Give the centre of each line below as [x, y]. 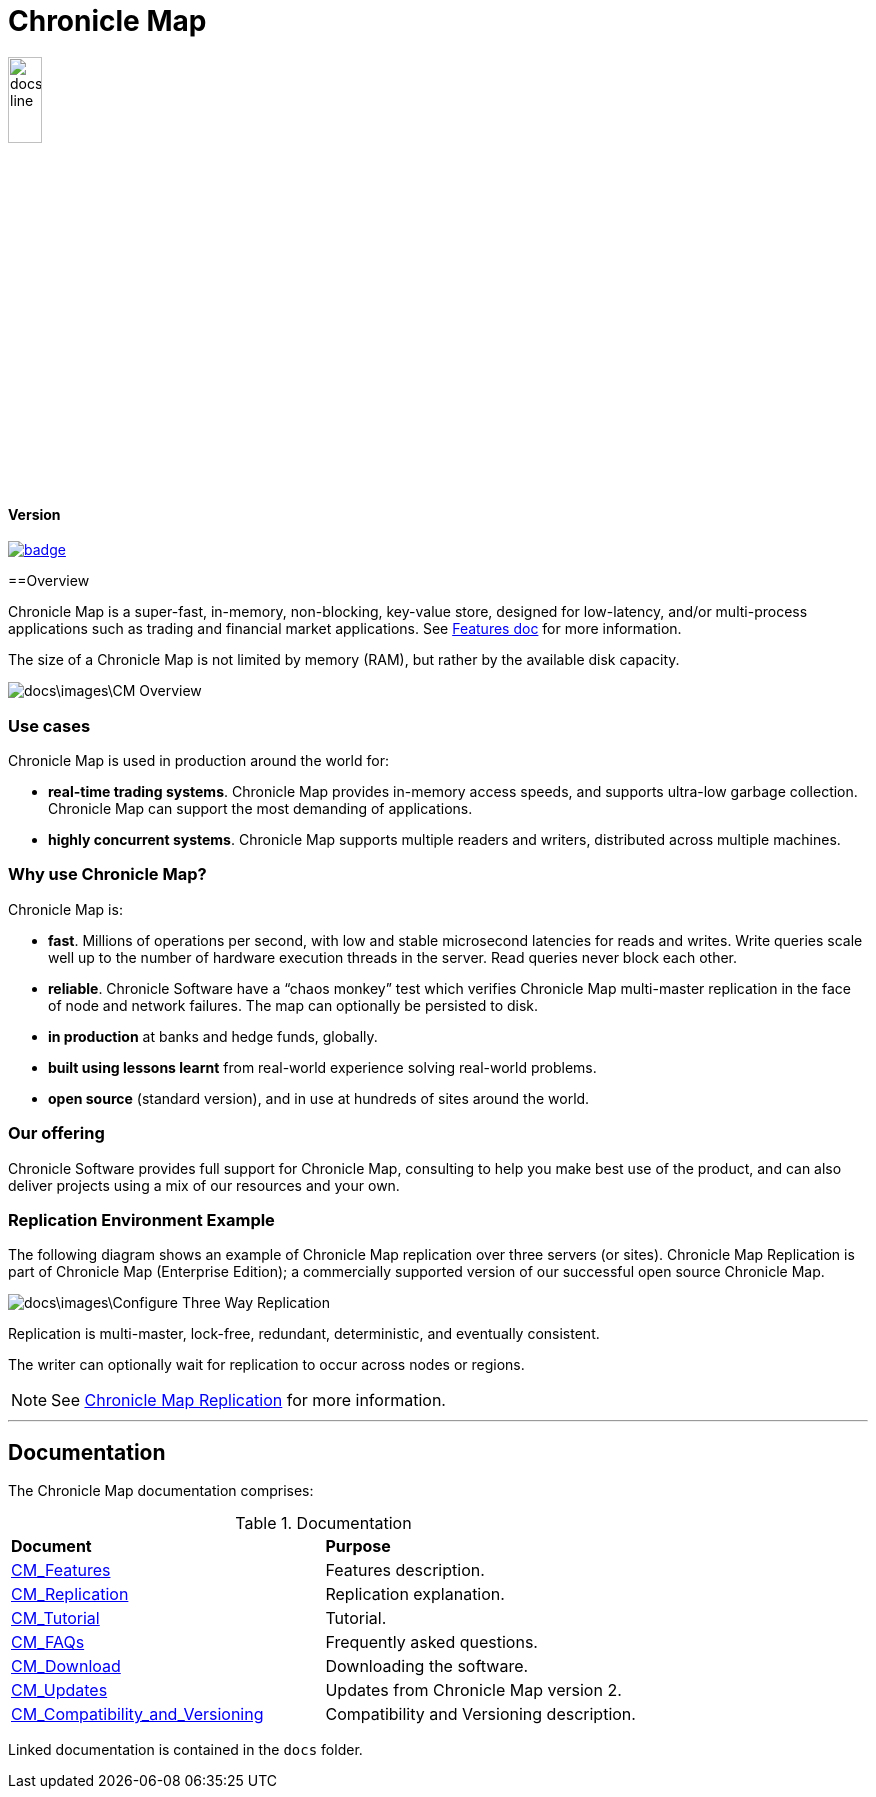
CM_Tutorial [55, 1618]
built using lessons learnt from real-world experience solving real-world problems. [322, 1067]
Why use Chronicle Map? [107, 874]
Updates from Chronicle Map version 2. [473, 1690]
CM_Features [61, 1570]
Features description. [405, 1570]
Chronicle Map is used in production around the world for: [198, 761]
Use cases [49, 725]
